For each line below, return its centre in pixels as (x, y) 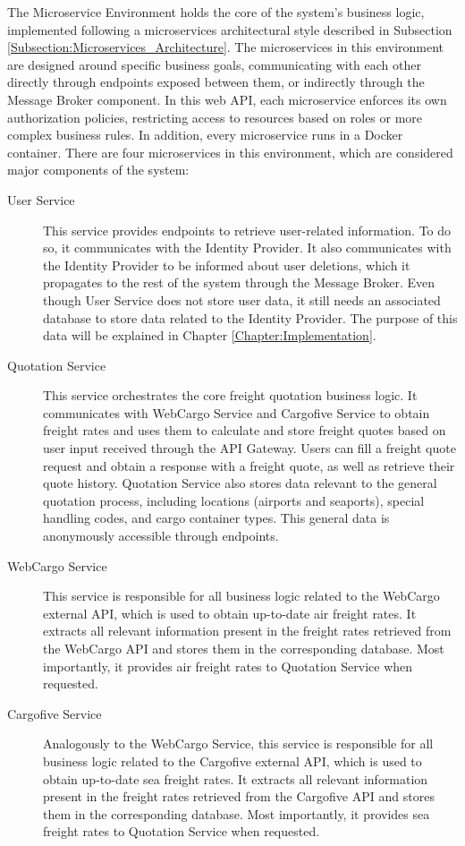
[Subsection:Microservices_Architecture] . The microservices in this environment (226, 47)
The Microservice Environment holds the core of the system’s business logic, (216, 12)
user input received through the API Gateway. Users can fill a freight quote (249, 448)
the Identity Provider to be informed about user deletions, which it (227, 265)
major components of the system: (98, 170)
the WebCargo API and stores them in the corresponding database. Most (244, 648)
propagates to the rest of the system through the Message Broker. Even (239, 282)
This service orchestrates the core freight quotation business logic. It (230, 395)
